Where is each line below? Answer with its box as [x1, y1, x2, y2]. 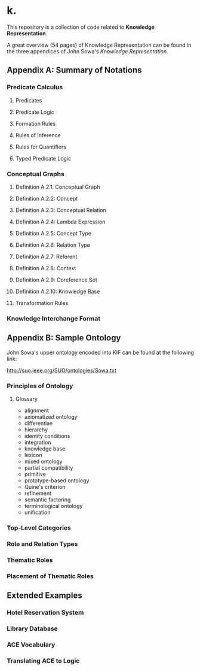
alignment [24, 407, 50, 414]
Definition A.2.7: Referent [15, 253, 78, 260]
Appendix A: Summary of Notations [7, 65, 142, 75]
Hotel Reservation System [7, 608, 84, 616]
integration [24, 439, 51, 446]
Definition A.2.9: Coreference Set [15, 276, 97, 283]
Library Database [7, 624, 59, 633]
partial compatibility [24, 464, 73, 471]
